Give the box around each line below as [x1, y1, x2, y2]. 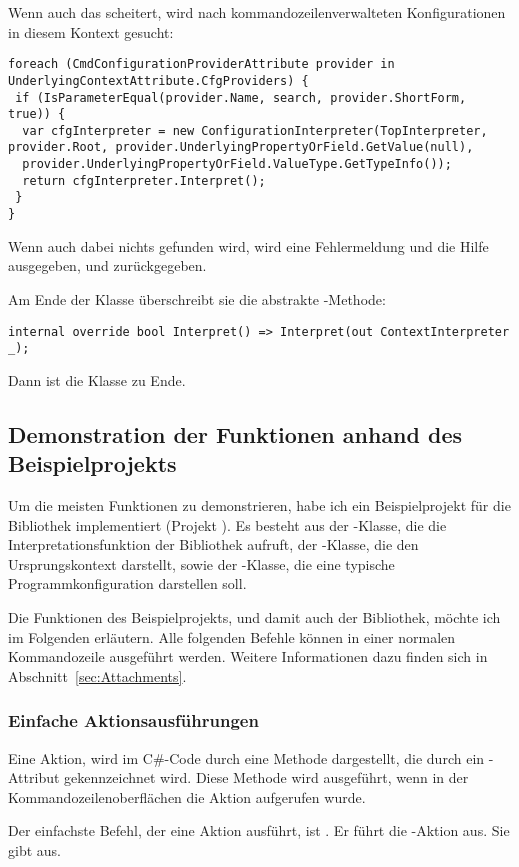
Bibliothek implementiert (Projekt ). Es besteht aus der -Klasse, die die [8, 514, 447, 535]
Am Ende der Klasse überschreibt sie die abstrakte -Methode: [8, 288, 386, 309]
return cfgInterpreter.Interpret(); [22, 173, 266, 188]
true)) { [8, 107, 66, 122]
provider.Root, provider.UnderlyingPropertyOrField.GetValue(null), [8, 140, 474, 155]
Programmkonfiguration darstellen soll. [8, 573, 247, 594]
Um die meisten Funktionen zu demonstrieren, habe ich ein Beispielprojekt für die [8, 495, 511, 516]
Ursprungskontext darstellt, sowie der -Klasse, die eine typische [8, 553, 395, 574]
